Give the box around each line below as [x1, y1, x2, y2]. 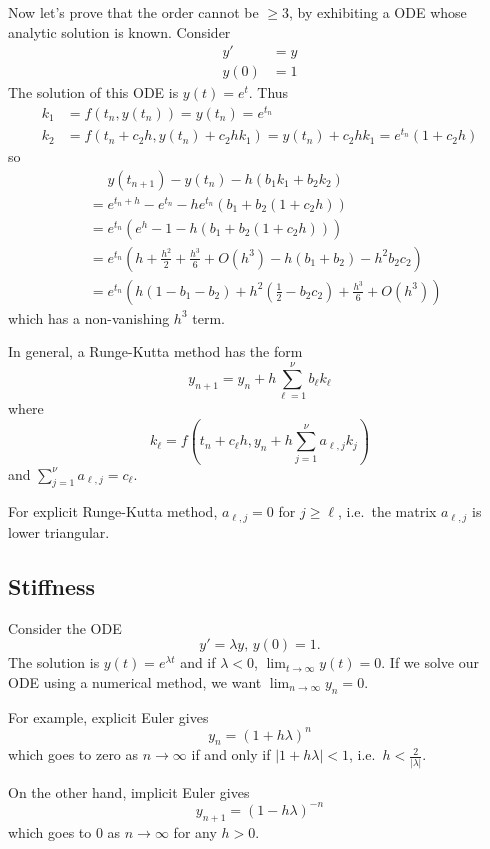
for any [173, 821, 217, 842]
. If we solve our [381, 652, 480, 673]
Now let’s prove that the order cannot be [8, 2, 259, 22]
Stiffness [8, 570, 96, 601]
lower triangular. [8, 521, 110, 542]
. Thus [248, 82, 289, 103]
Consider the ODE [8, 617, 122, 638]
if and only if [191, 744, 271, 765]
